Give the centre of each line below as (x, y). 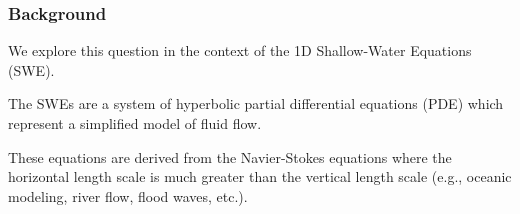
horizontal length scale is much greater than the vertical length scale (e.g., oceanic (260, 176)
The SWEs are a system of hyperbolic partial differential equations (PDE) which (256, 103)
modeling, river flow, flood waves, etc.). (128, 195)
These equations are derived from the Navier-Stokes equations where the (230, 156)
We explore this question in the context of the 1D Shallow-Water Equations (240, 50)
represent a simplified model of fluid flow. (135, 123)
